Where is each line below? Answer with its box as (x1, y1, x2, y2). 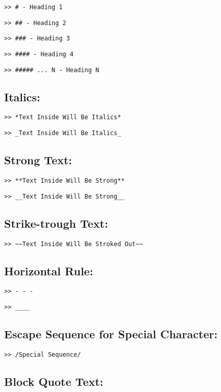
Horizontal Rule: (4, 263, 93, 278)
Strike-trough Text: (4, 215, 108, 231)
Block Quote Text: (4, 373, 104, 389)
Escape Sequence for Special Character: (4, 326, 218, 342)
